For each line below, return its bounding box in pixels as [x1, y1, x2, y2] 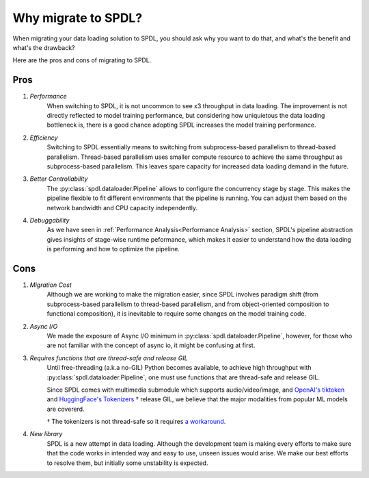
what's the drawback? [12, 43, 75, 51]
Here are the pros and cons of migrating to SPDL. [12, 56, 152, 64]
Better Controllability [29, 175, 88, 183]
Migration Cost [29, 281, 72, 289]
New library [29, 430, 63, 438]
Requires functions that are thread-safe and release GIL [29, 353, 188, 362]
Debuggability [29, 216, 70, 224]
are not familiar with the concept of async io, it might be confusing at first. [46, 341, 256, 349]
